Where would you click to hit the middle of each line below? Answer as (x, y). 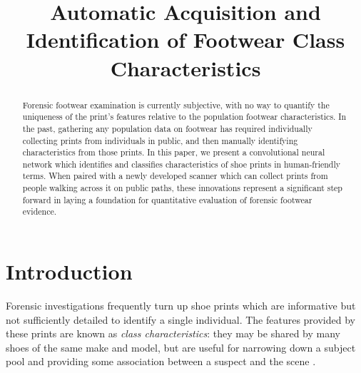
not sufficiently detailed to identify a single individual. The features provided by (180, 319)
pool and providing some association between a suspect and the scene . (161, 361)
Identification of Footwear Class (185, 40)
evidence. (40, 211)
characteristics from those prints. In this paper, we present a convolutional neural (174, 152)
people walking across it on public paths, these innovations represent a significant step (182, 188)
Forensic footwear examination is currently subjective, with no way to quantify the (176, 104)
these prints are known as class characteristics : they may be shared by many (173, 333)
